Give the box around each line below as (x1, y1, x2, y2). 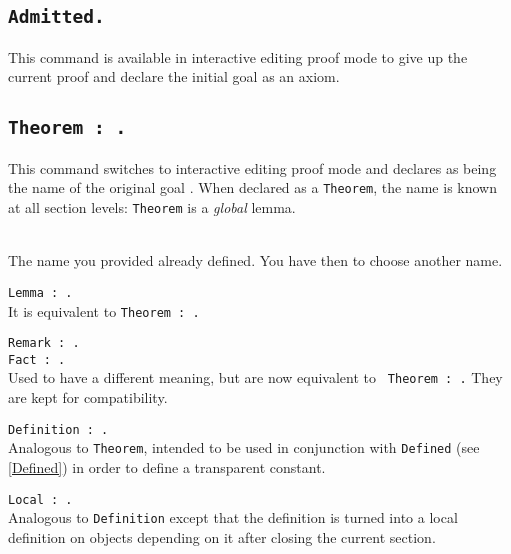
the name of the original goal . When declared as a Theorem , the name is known (8, 177, 497, 198)
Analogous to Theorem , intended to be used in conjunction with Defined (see (8, 437, 480, 458)
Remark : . (8, 336, 80, 351)
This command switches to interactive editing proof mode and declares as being (8, 157, 497, 178)
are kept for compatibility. (8, 387, 168, 408)
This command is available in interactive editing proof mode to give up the (8, 46, 468, 67)
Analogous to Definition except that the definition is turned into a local (8, 507, 458, 528)
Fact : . (8, 352, 66, 367)
